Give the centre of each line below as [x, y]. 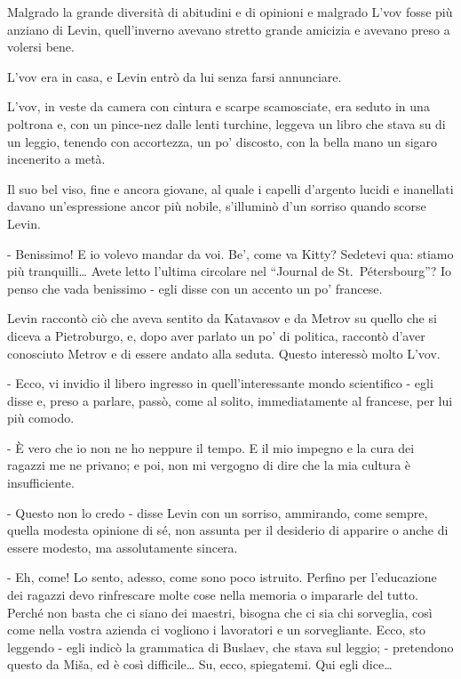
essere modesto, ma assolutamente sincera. [123, 547]
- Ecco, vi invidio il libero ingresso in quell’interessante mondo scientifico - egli [220, 383]
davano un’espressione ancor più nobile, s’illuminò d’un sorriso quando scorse [217, 206]
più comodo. [41, 418]
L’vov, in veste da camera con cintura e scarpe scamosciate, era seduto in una [219, 106]
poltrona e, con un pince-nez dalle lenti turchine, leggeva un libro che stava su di [227, 123]
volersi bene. [41, 47]
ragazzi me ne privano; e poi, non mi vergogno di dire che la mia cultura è [209, 465]
